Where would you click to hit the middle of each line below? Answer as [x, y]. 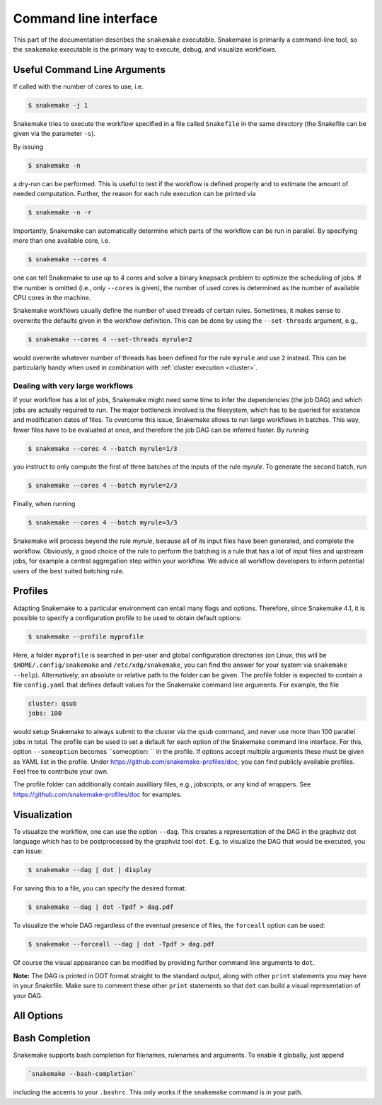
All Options [38, 1016]
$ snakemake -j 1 [58, 105]
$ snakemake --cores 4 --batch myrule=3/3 [103, 523]
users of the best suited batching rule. [69, 571]
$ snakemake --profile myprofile [86, 636]
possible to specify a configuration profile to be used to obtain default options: [127, 618]
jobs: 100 [45, 714]
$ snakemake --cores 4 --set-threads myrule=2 [110, 339]
